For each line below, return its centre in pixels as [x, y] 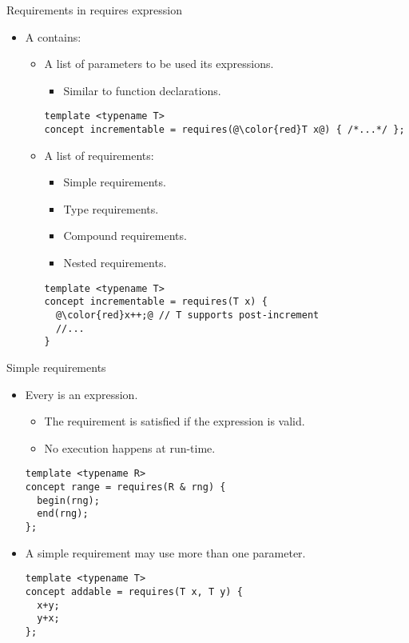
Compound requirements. [125, 236]
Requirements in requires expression [94, 10]
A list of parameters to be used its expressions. [159, 64]
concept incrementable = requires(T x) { [156, 302]
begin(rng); [68, 500]
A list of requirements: [99, 155]
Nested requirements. [115, 263]
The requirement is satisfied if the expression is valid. [175, 421]
